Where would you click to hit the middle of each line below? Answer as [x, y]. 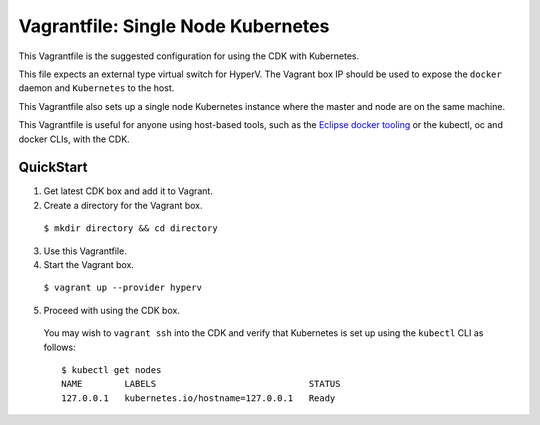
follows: [59, 347]
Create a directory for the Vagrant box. [123, 205]
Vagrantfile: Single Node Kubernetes [174, 26]
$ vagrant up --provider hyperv [122, 288]
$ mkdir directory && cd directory [131, 228]
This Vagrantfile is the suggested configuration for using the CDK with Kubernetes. [189, 56]
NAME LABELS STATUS [201, 384]
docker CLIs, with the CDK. [74, 139]
